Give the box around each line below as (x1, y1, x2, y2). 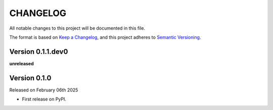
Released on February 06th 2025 (9, 87, 78, 93)
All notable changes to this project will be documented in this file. (9, 25, 146, 31)
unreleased (9, 60, 34, 66)
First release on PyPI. (22, 96, 67, 102)
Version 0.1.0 (9, 73, 52, 82)
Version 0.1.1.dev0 (9, 47, 68, 56)
